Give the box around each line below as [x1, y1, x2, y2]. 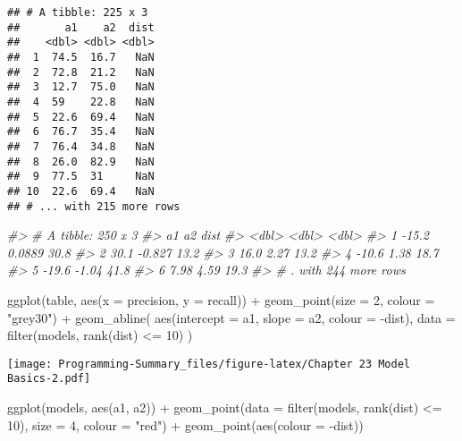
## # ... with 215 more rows [7, 199, 181, 213]
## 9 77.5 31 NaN [7, 170, 155, 183]
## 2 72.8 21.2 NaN [7, 65, 155, 79]
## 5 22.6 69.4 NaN [7, 110, 155, 123]
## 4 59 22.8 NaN [7, 95, 155, 108]
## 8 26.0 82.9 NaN [7, 155, 155, 168]
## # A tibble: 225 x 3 [7, 6, 148, 19]
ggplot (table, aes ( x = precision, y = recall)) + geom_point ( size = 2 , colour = [7, 290, 435, 309]
